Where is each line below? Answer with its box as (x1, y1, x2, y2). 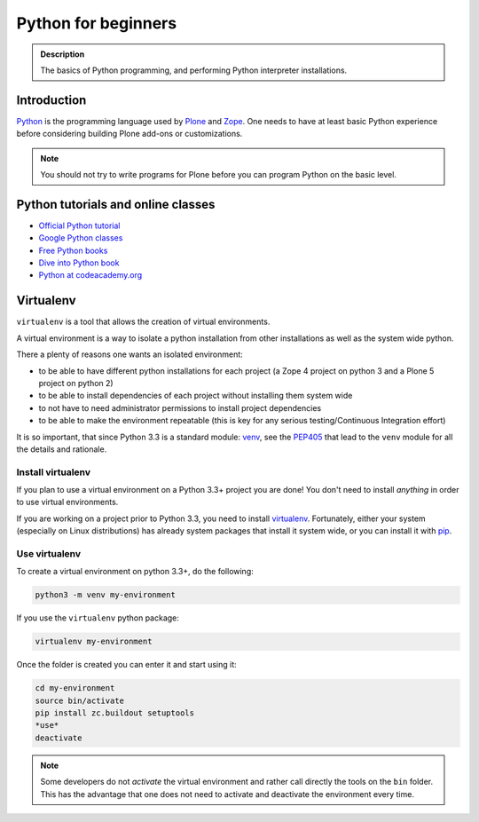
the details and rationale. (16, 444, 107, 454)
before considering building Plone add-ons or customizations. (16, 129, 243, 139)
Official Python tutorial (38, 220, 121, 231)
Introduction (16, 92, 87, 107)
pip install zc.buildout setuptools (35, 708, 195, 718)
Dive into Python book (38, 257, 120, 268)
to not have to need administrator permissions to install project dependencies (38, 402, 322, 413)
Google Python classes (38, 233, 123, 243)
